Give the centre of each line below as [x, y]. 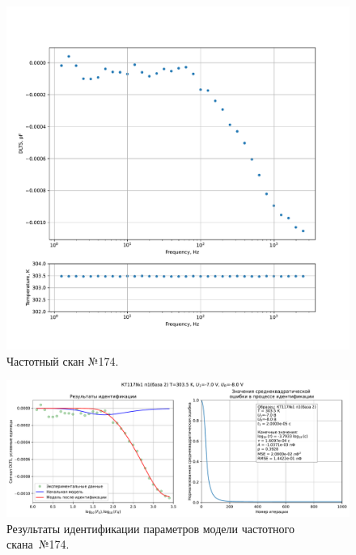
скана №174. [38, 544]
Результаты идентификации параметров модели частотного [150, 528]
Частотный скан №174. [63, 360]
